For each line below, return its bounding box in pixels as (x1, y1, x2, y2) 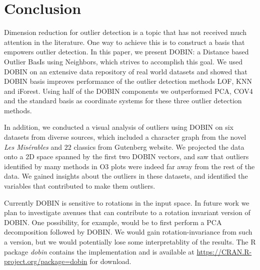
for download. (89, 256, 131, 267)
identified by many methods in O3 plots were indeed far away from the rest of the (4, 161, 255, 171)
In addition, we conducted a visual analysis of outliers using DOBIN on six (4, 122, 234, 132)
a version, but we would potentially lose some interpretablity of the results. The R (4, 237, 256, 247)
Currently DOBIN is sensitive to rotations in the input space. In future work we (4, 197, 249, 208)
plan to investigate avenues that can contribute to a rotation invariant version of (4, 207, 250, 218)
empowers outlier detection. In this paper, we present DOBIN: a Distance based (4, 46, 249, 57)
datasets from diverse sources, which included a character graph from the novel (4, 132, 246, 142)
